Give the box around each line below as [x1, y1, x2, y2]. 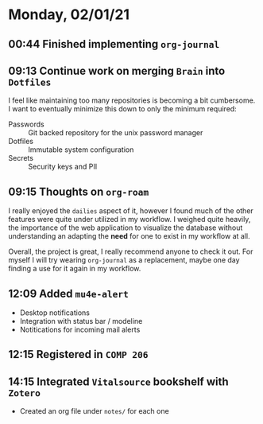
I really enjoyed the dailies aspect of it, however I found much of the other [8, 206, 254, 216]
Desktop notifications [19, 308, 90, 317]
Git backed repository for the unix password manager [28, 128, 203, 138]
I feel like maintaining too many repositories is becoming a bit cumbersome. [8, 95, 256, 105]
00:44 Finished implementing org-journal [8, 37, 220, 51]
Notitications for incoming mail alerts [19, 325, 141, 335]
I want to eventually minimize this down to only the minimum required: [8, 104, 237, 114]
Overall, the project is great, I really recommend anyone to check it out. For [8, 247, 253, 256]
